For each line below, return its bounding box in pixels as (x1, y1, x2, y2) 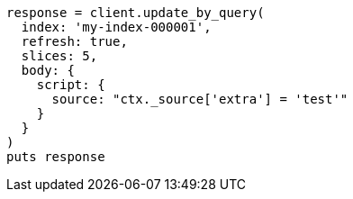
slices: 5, (21, 49, 98, 63)
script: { (36, 77, 105, 92)
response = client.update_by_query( (6, 5, 265, 20)
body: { (21, 63, 75, 77)
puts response (6, 149, 105, 164)
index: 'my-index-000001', (21, 20, 212, 34)
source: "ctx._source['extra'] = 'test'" (51, 92, 348, 106)
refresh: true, (21, 34, 128, 49)
